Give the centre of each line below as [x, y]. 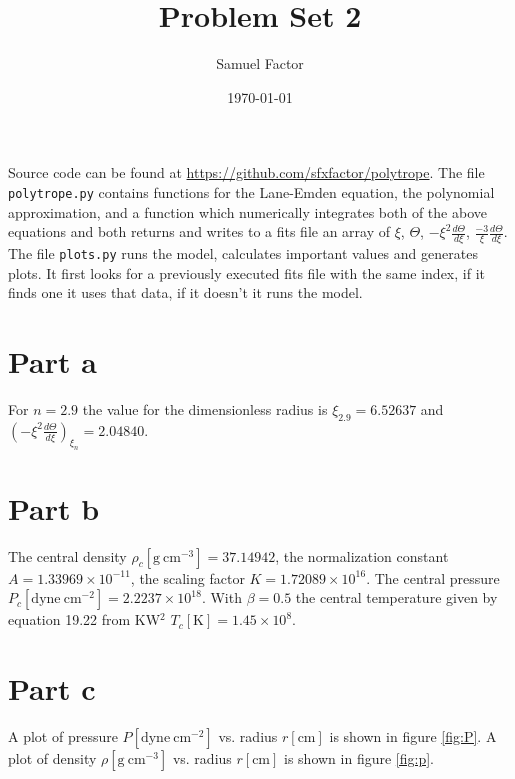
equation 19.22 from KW [84, 619]
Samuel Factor [260, 63]
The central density [67, 555]
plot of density [52, 757]
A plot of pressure [63, 735]
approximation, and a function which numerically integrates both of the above [247, 211]
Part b [54, 507]
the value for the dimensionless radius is [205, 408]
